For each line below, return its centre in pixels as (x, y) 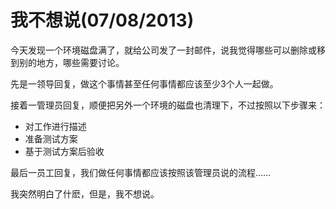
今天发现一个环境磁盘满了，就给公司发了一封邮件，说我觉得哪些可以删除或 (163, 50)
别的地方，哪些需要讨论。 (71, 62)
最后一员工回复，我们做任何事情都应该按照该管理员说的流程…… (141, 172)
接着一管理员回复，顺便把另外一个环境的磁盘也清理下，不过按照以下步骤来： (168, 105)
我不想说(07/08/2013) (102, 20)
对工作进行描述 (55, 126)
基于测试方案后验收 (64, 151)
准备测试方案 (51, 138)
